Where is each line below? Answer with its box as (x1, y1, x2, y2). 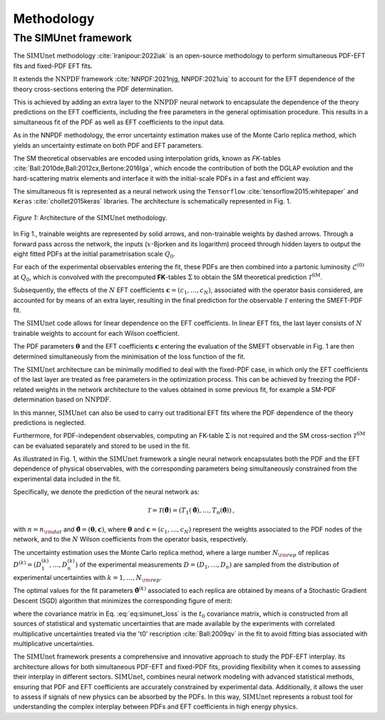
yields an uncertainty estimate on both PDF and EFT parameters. (13, 141, 203, 149)
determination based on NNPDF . (13, 395, 112, 404)
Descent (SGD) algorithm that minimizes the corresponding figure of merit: (13, 596, 232, 605)
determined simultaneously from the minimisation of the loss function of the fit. (13, 352, 246, 361)
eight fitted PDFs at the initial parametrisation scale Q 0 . (13, 250, 176, 260)
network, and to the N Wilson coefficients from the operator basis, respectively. (13, 535, 248, 544)
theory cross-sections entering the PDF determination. (13, 84, 174, 93)
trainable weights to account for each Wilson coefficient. (13, 329, 180, 337)
